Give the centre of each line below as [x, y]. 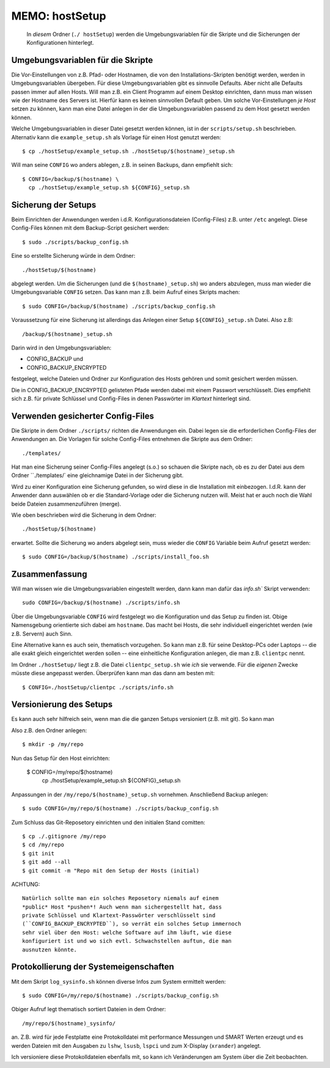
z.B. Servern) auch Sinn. [42, 634]
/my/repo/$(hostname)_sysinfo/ [69, 1023]
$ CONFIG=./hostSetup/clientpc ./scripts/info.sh [98, 687]
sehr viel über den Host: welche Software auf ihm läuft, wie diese [127, 932]
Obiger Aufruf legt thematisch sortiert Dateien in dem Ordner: [89, 1009]
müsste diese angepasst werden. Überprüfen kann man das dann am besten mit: [113, 673]
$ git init [38, 853]
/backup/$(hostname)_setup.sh [68, 334]
